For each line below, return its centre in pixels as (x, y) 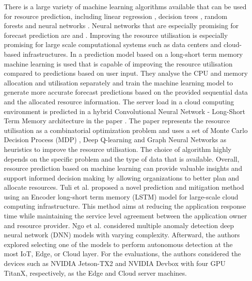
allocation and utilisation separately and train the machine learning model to (118, 82)
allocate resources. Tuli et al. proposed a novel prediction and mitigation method (124, 187)
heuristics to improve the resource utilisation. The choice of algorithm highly (118, 149)
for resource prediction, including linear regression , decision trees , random (116, 16)
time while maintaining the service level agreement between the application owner (126, 216)
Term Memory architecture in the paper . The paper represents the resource (117, 121)
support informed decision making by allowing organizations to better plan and (122, 177)
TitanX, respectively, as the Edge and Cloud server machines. (95, 273)
